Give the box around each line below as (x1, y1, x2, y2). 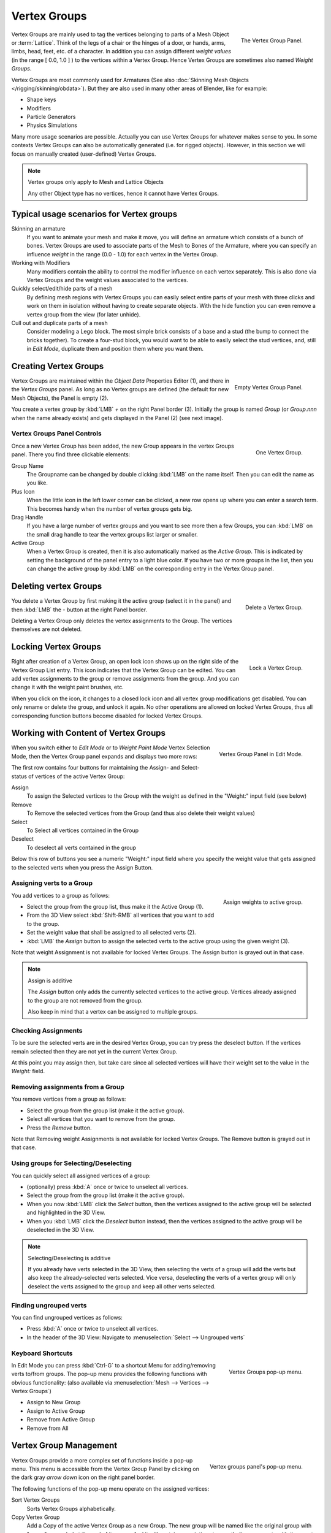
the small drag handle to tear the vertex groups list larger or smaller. (26, 530, 199, 538)
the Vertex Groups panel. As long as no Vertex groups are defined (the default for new (11, 386, 229, 393)
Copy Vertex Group (11, 1513, 60, 1521)
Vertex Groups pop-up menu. (229, 1368, 303, 1375)
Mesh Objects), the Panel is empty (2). (11, 394, 108, 402)
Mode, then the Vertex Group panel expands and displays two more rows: (11, 752, 197, 760)
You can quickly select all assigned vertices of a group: (11, 1172, 151, 1179)
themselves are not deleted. (11, 625, 82, 633)
